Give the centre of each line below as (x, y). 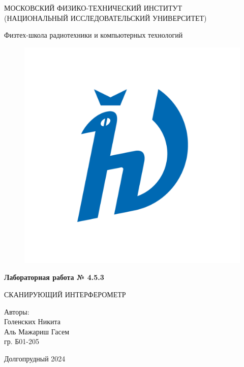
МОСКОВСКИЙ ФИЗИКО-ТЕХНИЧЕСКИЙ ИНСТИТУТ (93, 8)
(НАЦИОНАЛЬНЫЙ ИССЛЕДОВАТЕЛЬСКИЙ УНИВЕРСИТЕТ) (105, 18)
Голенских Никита (32, 321)
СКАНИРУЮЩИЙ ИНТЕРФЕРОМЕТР (65, 294)
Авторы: (17, 311)
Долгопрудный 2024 (35, 358)
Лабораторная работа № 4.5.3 (54, 277)
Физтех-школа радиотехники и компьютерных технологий (94, 35)
